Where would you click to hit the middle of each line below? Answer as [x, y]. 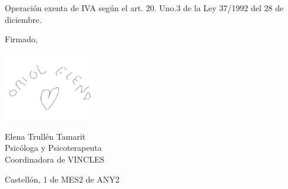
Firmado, [21, 39]
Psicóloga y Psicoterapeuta [53, 148]
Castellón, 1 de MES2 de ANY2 [62, 179]
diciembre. [23, 19]
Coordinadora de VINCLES [55, 159]
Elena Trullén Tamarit [45, 136]
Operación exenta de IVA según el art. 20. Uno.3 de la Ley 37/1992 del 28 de [144, 8]
